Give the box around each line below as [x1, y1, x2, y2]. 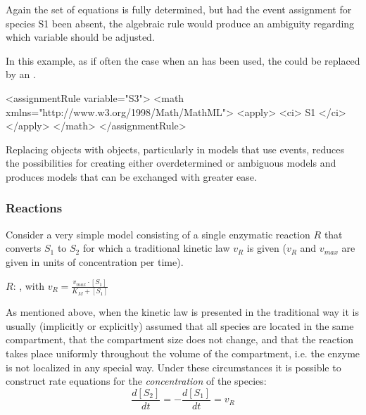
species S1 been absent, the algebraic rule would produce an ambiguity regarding [6, 15, 355, 30]
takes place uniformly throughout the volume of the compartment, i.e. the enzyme [6, 345, 360, 360]
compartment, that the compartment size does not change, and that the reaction [6, 332, 354, 347]
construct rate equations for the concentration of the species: [6, 373, 267, 388]
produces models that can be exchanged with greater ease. [6, 169, 257, 184]
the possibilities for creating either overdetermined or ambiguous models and [6, 155, 336, 170]
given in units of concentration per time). [6, 254, 184, 269]
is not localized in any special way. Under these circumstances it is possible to [6, 359, 341, 374]
